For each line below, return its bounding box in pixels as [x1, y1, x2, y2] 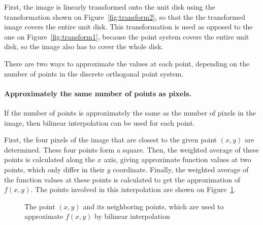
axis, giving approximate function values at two [104, 154, 251, 165]
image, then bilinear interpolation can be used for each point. [4, 117, 195, 128]
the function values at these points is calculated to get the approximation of [4, 174, 241, 184]
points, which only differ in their [4, 164, 105, 174]
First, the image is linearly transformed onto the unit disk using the [4, 2, 215, 12]
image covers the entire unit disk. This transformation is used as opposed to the [4, 21, 253, 32]
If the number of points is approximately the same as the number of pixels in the [4, 107, 256, 118]
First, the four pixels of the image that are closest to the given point [4, 134, 217, 145]
